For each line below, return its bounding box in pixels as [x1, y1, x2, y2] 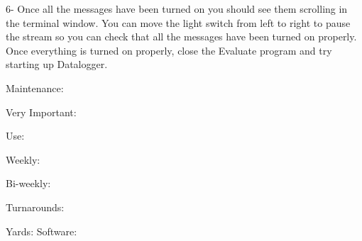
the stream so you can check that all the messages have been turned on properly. [6, 29, 357, 44]
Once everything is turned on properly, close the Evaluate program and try [6, 43, 332, 57]
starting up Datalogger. [6, 57, 108, 72]
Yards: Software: [6, 223, 77, 238]
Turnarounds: [6, 199, 65, 214]
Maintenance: [6, 80, 64, 95]
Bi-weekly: [6, 176, 51, 191]
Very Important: [6, 104, 77, 119]
